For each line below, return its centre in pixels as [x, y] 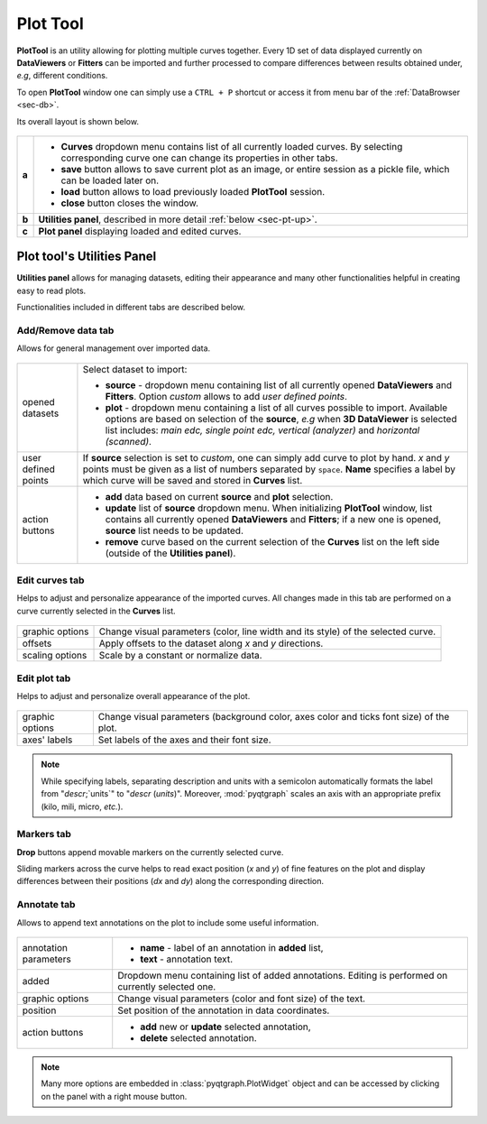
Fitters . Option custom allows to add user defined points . [226, 396]
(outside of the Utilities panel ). [170, 553]
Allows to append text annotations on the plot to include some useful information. [168, 922]
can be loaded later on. [110, 180]
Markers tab [44, 834]
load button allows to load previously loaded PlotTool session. [193, 191]
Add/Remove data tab [65, 330]
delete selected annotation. [198, 1038]
